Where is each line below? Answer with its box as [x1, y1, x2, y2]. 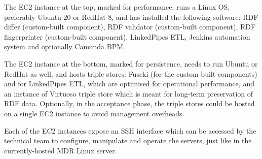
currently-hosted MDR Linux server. [4, 145, 117, 155]
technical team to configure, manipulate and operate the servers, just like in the [4, 135, 252, 146]
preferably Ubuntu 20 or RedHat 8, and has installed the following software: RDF [4, 11, 258, 22]
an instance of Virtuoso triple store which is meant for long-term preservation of [4, 88, 253, 99]
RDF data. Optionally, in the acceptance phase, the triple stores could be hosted [4, 98, 255, 109]
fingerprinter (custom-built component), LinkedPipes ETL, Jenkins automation [4, 31, 250, 42]
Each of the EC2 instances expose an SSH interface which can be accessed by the [4, 125, 256, 136]
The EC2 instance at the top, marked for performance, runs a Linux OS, [4, 2, 230, 12]
